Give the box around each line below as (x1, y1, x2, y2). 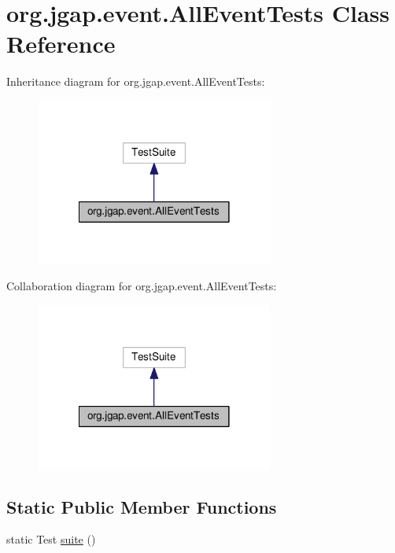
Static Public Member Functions (6, 494, 277, 518)
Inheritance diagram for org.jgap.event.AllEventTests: (6, 73, 265, 90)
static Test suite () (6, 531, 96, 547)
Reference (6, 28, 116, 60)
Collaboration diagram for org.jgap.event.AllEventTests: (6, 278, 277, 294)
